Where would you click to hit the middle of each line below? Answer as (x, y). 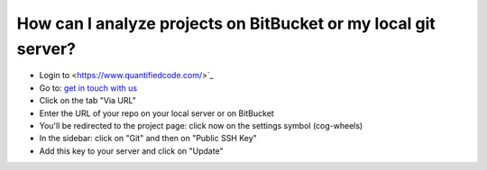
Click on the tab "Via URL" (88, 101)
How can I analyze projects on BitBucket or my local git (226, 23)
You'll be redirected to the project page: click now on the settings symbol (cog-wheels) (201, 125)
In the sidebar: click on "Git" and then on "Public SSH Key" (148, 139)
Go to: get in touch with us (88, 88)
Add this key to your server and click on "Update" (132, 151)
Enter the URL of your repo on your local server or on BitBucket (156, 113)
